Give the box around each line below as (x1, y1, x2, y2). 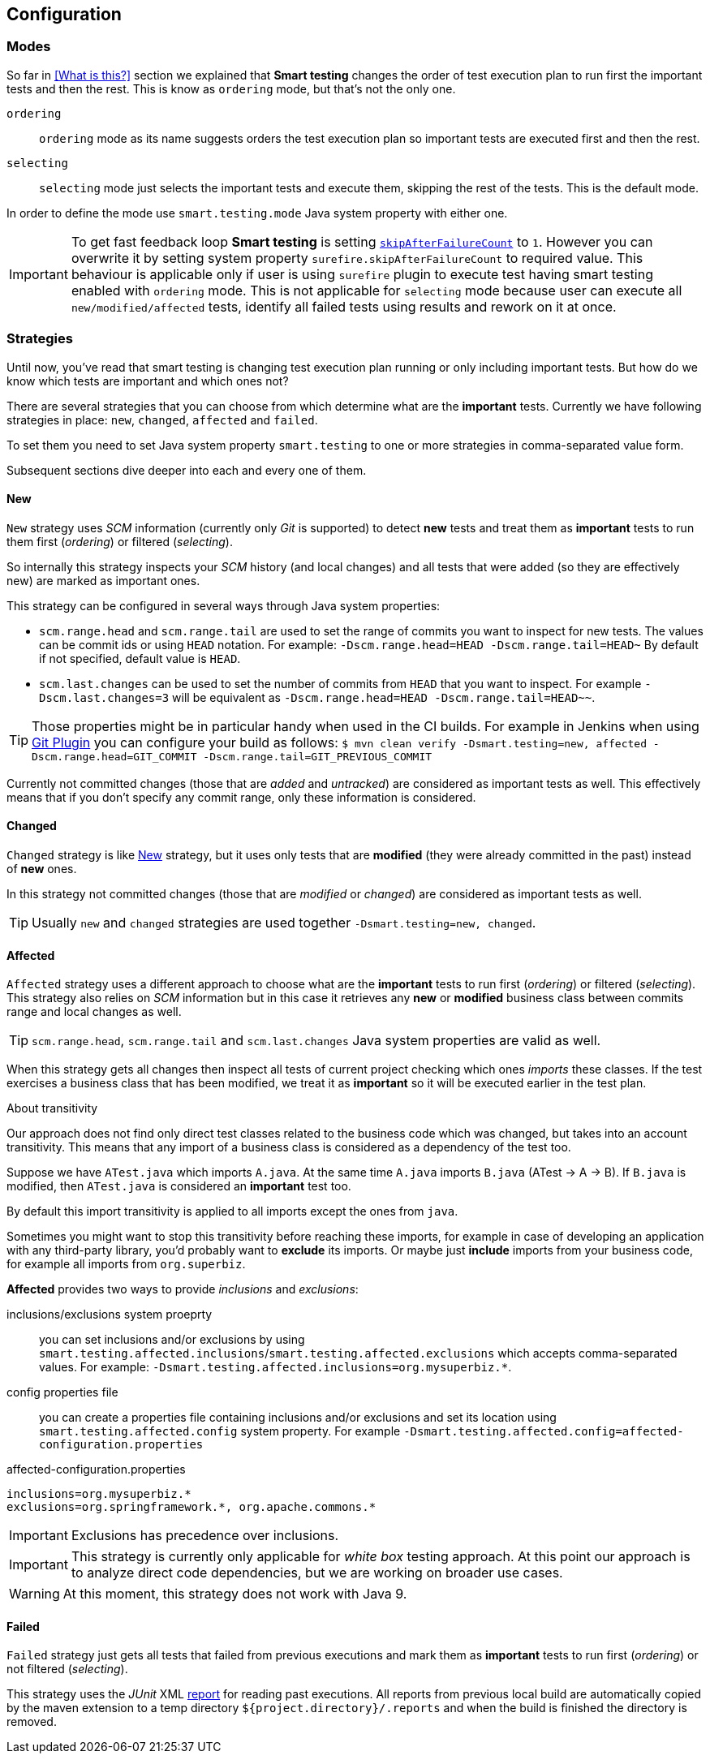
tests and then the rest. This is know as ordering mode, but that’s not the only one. (6, 81, 456, 96)
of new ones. (6, 861, 77, 876)
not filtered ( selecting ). (6, 1662, 128, 1676)
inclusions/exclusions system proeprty (6, 1307, 213, 1322)
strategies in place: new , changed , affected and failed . (6, 412, 318, 427)
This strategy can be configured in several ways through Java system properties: (6, 598, 441, 613)
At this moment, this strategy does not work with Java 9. (62, 1586, 407, 1603)
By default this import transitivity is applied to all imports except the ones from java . (6, 1204, 458, 1219)
